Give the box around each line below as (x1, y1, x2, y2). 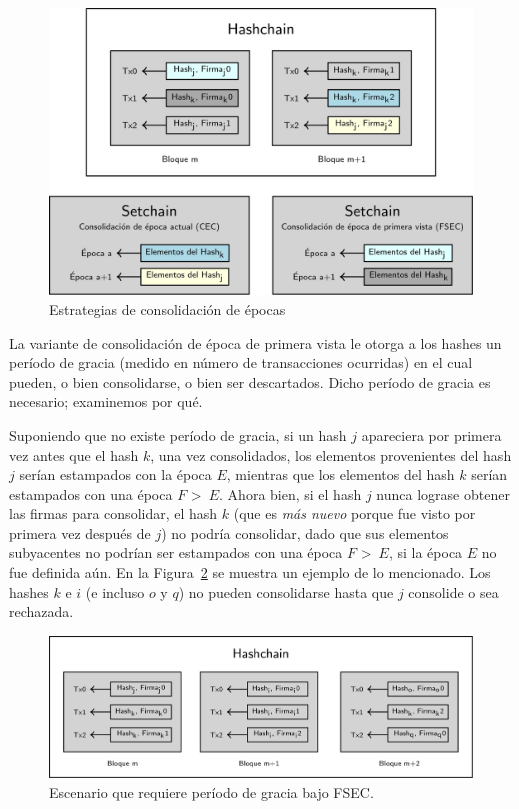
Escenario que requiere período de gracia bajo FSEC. (49, 782, 374, 803)
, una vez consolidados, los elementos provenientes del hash (150, 444, 512, 465)
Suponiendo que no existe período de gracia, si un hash (9, 424, 347, 445)
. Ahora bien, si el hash (219, 483, 362, 504)
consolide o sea (408, 581, 499, 602)
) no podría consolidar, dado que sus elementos (161, 522, 449, 543)
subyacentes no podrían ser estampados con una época (9, 542, 343, 563)
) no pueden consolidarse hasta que (178, 581, 394, 602)
